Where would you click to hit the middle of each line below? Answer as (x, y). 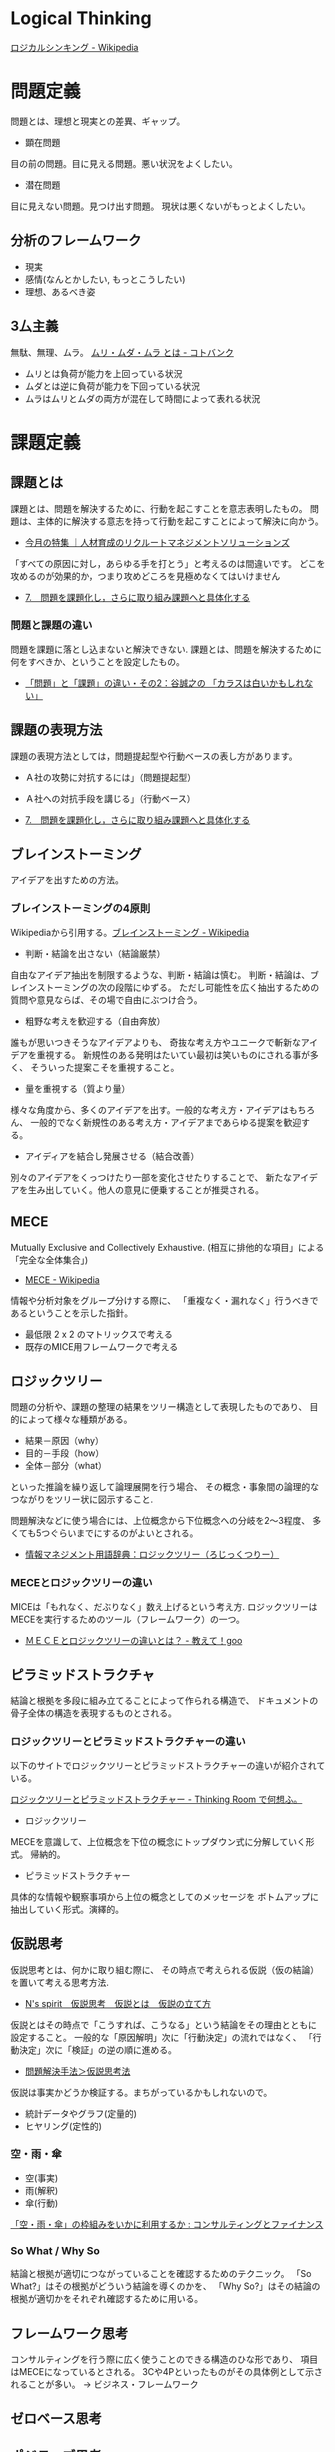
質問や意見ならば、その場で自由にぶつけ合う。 (106, 999)
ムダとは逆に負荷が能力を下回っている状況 (112, 386)
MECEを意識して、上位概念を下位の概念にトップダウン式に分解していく (158, 1841)
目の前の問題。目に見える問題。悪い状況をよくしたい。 (124, 163)
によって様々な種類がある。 (75, 1419)
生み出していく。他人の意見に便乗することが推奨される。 (146, 1189)
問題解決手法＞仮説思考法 (77, 2071)
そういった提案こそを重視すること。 (104, 1067)
